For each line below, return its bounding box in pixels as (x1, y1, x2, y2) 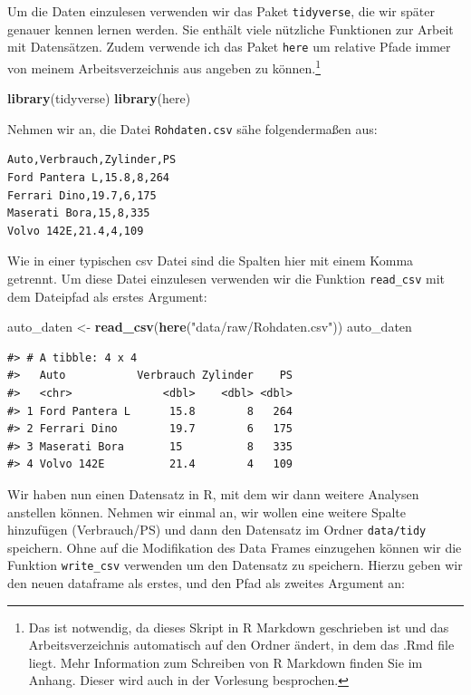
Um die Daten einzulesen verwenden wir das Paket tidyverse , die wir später (7, 2, 435, 20)
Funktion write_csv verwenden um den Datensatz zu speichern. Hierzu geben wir (7, 555, 463, 574)
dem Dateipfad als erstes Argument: (7, 286, 207, 305)
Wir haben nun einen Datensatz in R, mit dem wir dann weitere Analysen (7, 484, 419, 503)
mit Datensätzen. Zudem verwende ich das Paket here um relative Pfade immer (7, 37, 451, 56)
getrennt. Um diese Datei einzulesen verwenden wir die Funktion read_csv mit (7, 268, 445, 287)
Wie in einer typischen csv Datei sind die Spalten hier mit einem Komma (7, 251, 414, 270)
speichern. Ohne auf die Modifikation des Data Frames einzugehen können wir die (7, 537, 462, 556)
